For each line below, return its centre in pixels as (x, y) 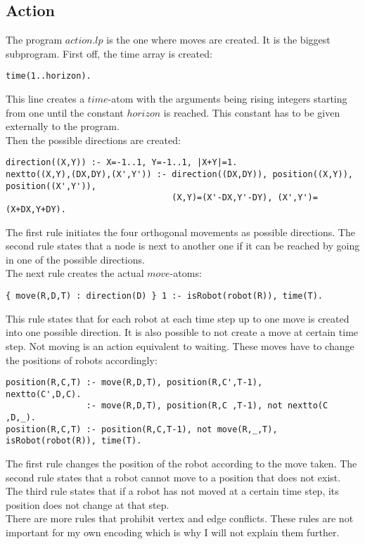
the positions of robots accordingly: (82, 360)
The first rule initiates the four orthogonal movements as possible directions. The (180, 232)
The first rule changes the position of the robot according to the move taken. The (181, 464)
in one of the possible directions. (75, 259)
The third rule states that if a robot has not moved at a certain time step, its (172, 491)
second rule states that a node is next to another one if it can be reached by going (183, 246)
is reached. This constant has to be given (252, 112)
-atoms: (186, 273)
